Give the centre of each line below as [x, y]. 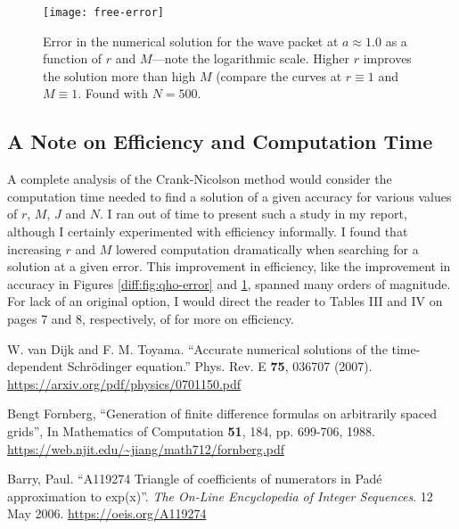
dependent [36, 366]
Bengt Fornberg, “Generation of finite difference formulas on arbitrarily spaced [222, 413]
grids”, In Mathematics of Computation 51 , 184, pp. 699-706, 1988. [191, 430]
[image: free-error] [104, 12]
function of [73, 58]
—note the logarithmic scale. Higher [251, 58]
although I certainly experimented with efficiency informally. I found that [208, 231]
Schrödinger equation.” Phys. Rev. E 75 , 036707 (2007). [220, 366]
